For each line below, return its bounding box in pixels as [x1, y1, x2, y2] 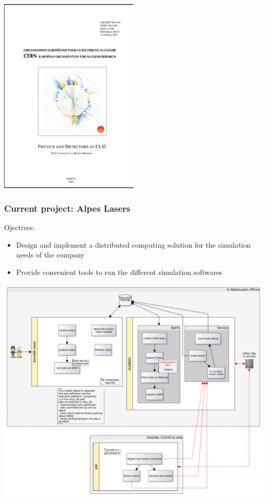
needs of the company [16, 249, 85, 260]
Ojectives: [4, 222, 35, 233]
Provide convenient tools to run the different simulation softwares [16, 266, 222, 277]
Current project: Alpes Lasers [4, 201, 130, 214]
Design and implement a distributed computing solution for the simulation [16, 239, 251, 250]
